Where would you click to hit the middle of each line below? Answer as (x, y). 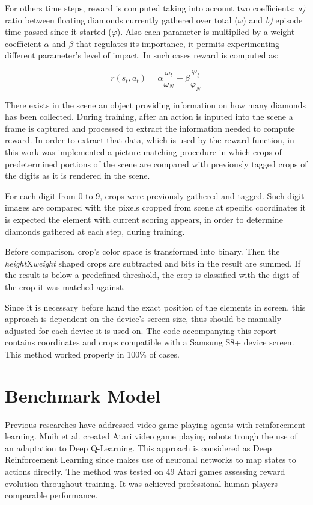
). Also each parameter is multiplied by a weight (206, 32)
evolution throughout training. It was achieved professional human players (141, 483)
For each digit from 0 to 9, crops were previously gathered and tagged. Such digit (155, 195)
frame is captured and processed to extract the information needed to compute (150, 128)
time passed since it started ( (58, 32)
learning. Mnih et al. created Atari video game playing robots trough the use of (151, 436)
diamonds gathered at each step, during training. (95, 231)
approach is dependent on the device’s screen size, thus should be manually (143, 319)
